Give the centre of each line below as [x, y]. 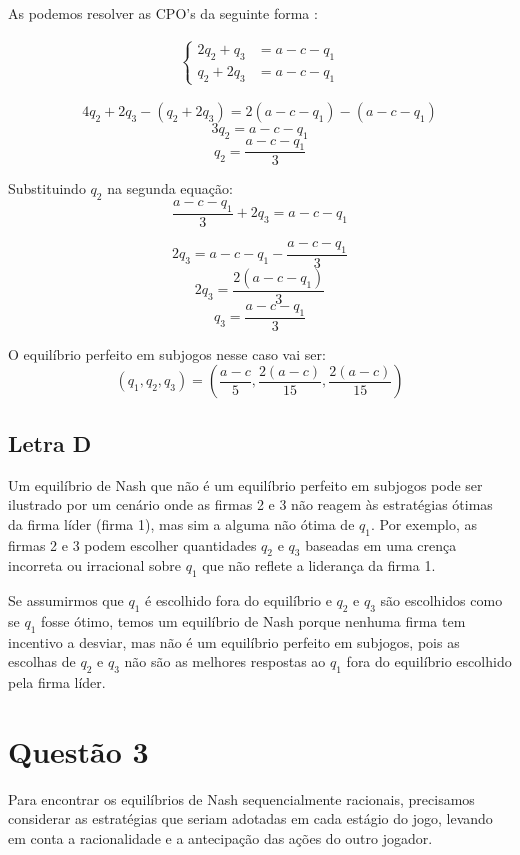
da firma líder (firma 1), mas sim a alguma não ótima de [181, 523]
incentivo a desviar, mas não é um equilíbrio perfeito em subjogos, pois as [234, 641]
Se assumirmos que [66, 600]
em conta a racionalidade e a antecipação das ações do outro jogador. [220, 837]
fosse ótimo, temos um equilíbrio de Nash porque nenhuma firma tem [253, 620]
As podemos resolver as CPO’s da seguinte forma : [163, 13]
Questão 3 [78, 750]
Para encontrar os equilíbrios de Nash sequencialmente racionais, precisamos [241, 798]
